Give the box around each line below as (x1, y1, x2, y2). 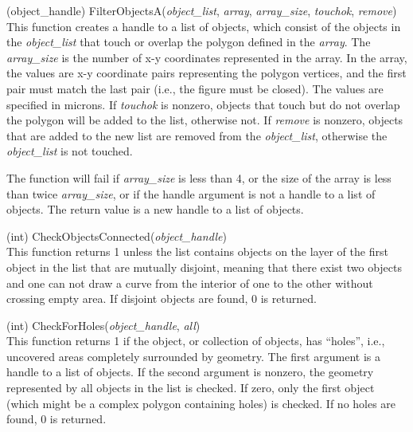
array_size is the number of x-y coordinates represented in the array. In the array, (6, 49, 407, 65)
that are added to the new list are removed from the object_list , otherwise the (6, 127, 388, 143)
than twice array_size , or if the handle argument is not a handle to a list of (6, 185, 376, 202)
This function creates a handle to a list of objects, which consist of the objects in (6, 18, 401, 34)
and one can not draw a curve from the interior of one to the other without (6, 274, 373, 291)
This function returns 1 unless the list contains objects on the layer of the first (6, 243, 388, 260)
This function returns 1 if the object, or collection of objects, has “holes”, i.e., (6, 332, 385, 349)
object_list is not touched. (6, 143, 133, 159)
